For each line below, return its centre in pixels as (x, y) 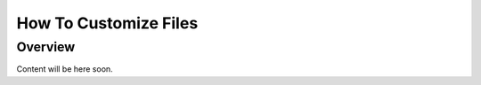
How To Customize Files (107, 23)
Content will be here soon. (65, 69)
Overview (46, 47)
